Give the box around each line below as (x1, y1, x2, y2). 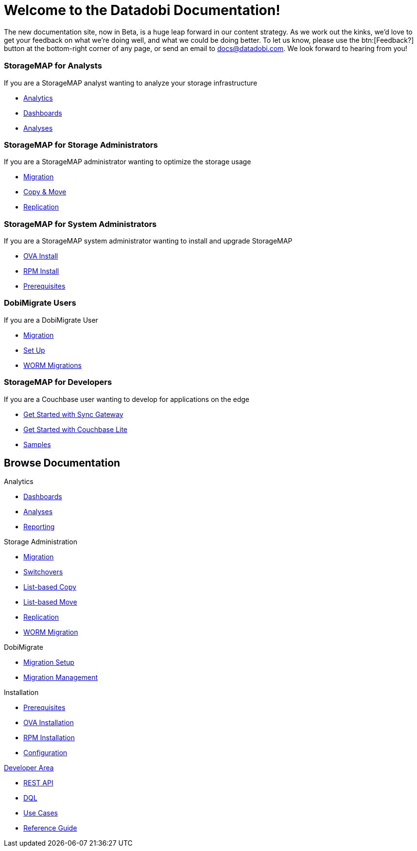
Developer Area (4, 764, 54, 772)
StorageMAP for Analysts (4, 61, 102, 71)
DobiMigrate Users (4, 298, 76, 308)
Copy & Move (23, 188, 67, 196)
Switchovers (23, 568, 63, 576)
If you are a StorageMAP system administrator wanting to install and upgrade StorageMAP (4, 237, 293, 245)
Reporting (23, 522, 55, 531)
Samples (23, 440, 51, 449)
